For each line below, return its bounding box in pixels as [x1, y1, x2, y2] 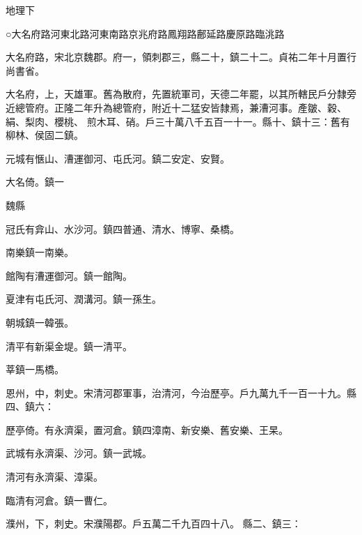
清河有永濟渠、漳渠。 [6, 469, 103, 484]
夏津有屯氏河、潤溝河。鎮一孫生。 [6, 292, 162, 306]
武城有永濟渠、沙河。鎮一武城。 [6, 446, 152, 460]
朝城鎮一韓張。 [6, 315, 74, 329]
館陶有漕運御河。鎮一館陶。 [6, 268, 132, 282]
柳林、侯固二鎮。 [6, 128, 84, 142]
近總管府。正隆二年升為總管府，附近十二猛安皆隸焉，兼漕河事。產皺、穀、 [6, 100, 347, 114]
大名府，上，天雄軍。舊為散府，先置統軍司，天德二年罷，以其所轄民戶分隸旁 [6, 86, 356, 101]
